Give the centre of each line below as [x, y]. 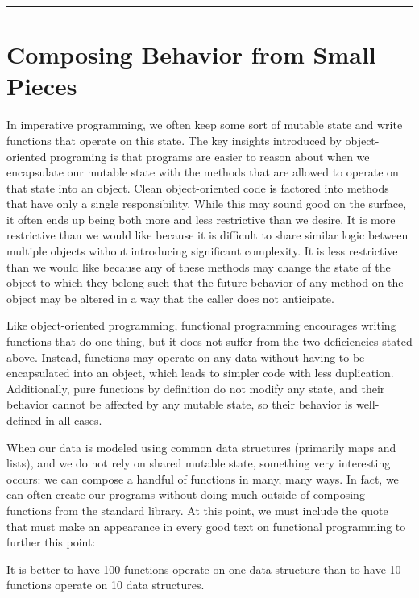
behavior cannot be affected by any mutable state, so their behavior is [180, 404]
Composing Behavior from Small [191, 54]
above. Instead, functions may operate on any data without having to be [186, 357]
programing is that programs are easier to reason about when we [210, 156]
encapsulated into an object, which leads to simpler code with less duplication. [200, 373]
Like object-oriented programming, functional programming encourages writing [201, 325]
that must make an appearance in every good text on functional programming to [206, 526]
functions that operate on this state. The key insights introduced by [174, 140]
